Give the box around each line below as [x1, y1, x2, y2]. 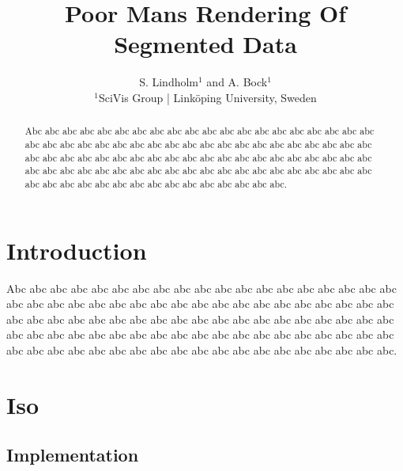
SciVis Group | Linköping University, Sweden [98, 89, 317, 105]
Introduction [6, 234, 147, 266]
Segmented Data [114, 28, 297, 60]
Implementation [6, 443, 139, 467]
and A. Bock [206, 74, 268, 90]
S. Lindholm [139, 74, 199, 90]
